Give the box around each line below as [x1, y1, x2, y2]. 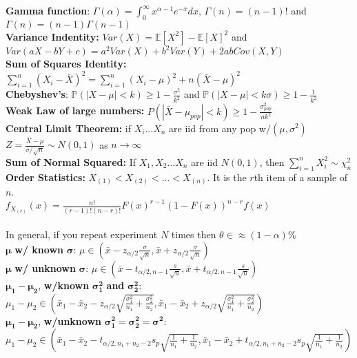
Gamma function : [6, 3, 90, 17]
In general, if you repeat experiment [6, 227, 158, 242]
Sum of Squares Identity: [6, 56, 127, 71]
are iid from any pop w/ [169, 120, 271, 135]
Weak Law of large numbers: [6, 103, 145, 118]
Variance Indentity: [6, 29, 99, 43]
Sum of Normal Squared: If [6, 154, 136, 169]
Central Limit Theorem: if [6, 120, 132, 135]
